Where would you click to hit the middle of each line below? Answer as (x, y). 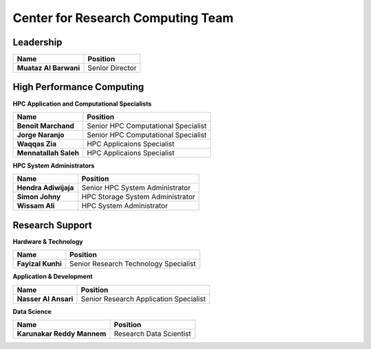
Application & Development (53, 277)
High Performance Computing (78, 87)
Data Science (32, 311)
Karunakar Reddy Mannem (61, 334)
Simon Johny (39, 197)
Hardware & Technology (48, 241)
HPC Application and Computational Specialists (82, 104)
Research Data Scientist (153, 334)
